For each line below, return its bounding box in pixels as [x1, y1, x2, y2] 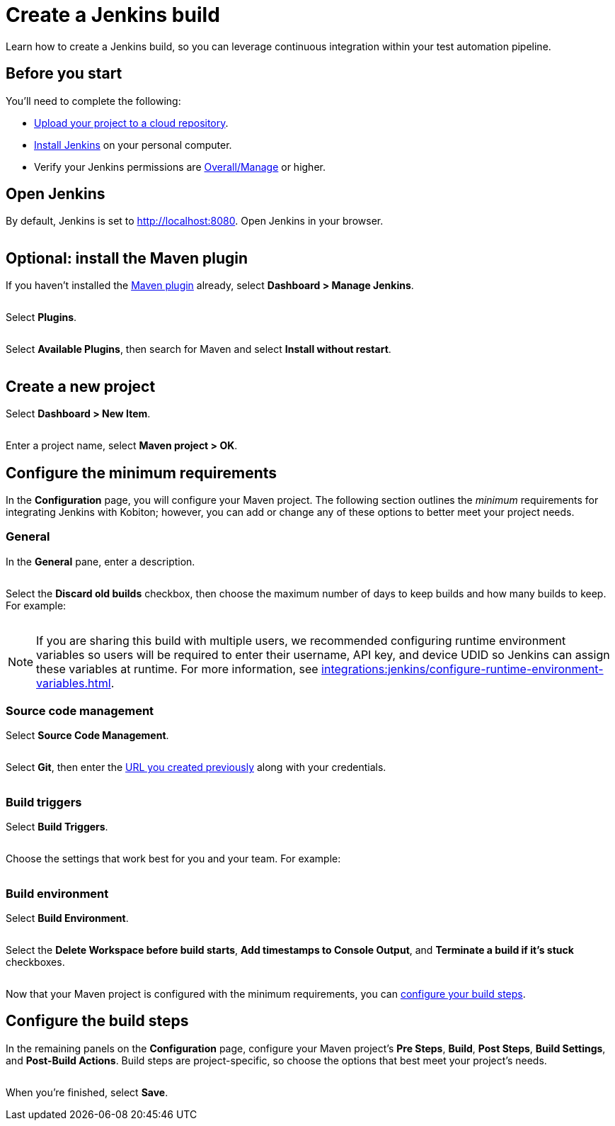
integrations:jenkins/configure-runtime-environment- [321, 661, 604, 676]
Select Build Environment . [6, 911, 129, 924]
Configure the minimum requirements [6, 463, 277, 482]
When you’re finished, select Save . [6, 1086, 168, 1098]
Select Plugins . [6, 311, 77, 324]
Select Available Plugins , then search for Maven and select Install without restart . [6, 343, 391, 356]
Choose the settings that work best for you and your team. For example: [6, 852, 341, 865]
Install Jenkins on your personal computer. [34, 138, 232, 151]
